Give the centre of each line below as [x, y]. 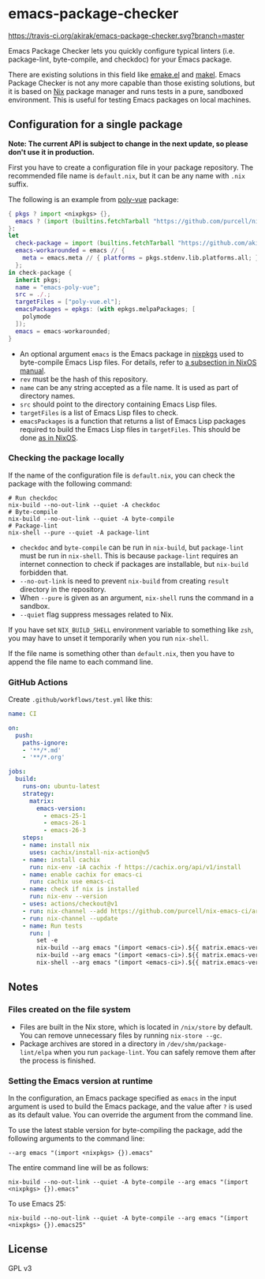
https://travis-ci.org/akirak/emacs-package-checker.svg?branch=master [126, 36]
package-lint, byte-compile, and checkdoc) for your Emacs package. [120, 59]
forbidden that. [44, 572]
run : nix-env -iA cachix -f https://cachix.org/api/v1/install [135, 867]
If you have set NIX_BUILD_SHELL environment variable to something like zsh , [131, 629]
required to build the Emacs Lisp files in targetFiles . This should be [130, 429]
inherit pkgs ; [38, 280]
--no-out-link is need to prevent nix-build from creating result [124, 580]
